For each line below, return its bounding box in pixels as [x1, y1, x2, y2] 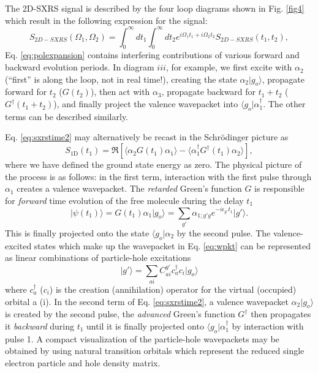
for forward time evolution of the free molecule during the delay [5, 194, 244, 206]
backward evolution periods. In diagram [5, 61, 154, 73]
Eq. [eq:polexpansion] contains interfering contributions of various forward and [5, 48, 300, 61]
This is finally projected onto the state [5, 226, 150, 239]
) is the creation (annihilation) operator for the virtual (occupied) [49, 283, 297, 296]
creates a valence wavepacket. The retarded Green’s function [17, 182, 242, 195]
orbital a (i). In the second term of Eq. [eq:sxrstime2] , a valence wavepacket [5, 295, 289, 307]
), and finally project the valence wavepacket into [53, 97, 238, 110]
